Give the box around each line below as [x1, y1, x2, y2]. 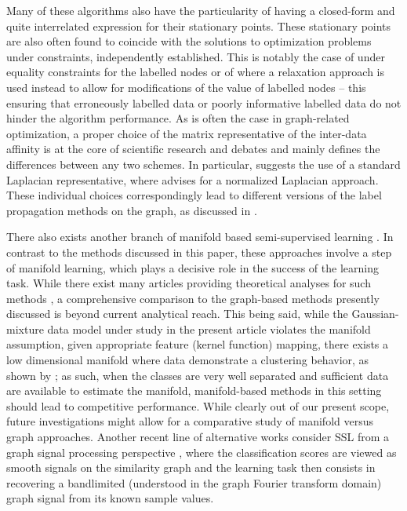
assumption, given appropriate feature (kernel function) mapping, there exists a [6, 336, 389, 352]
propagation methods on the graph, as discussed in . [6, 202, 257, 218]
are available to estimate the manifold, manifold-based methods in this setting [6, 382, 382, 399]
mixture [6, 320, 44, 337]
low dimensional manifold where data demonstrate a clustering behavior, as [6, 352, 369, 368]
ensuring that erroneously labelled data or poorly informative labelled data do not [6, 94, 402, 111]
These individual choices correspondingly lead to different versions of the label [6, 187, 382, 203]
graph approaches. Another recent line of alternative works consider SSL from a [6, 429, 390, 445]
